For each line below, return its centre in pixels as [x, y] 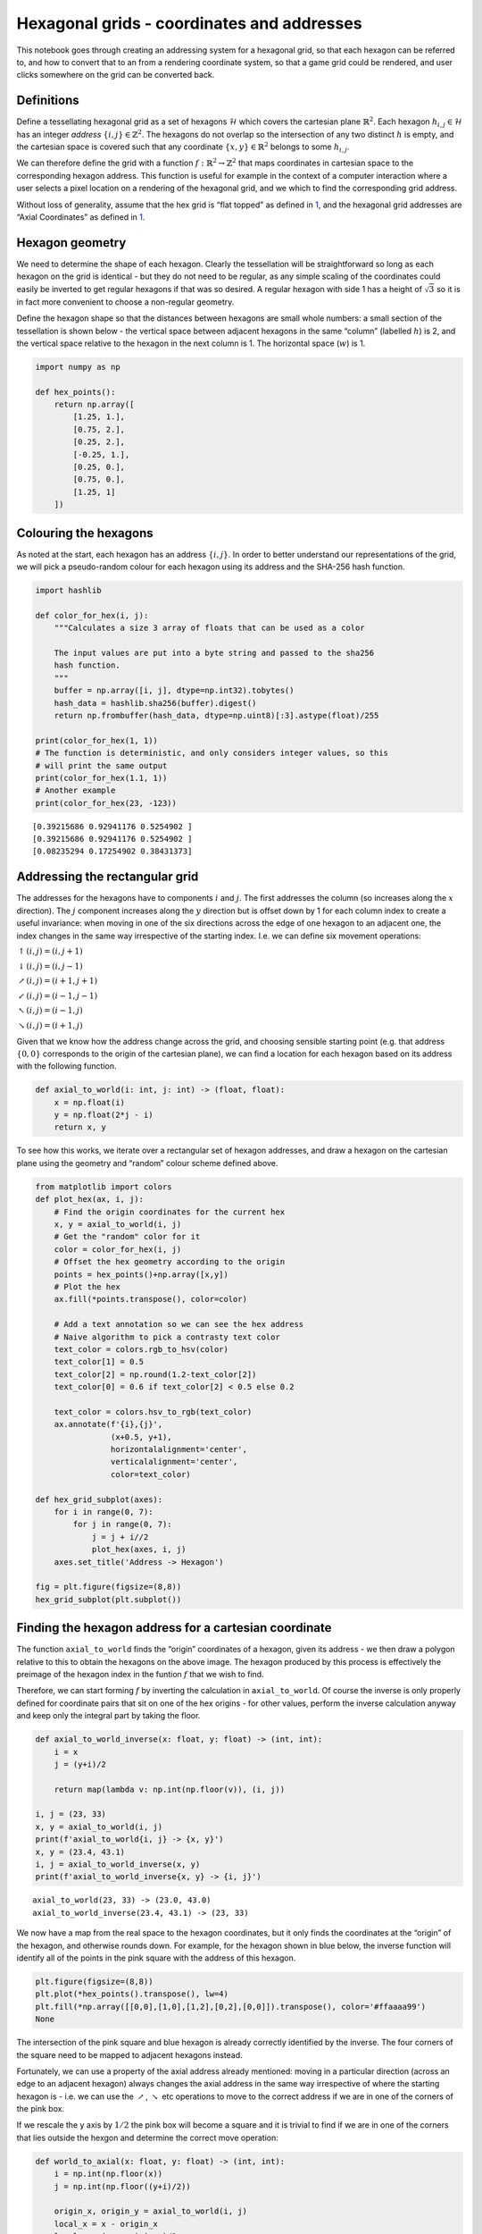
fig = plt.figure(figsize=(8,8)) [108, 1587]
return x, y [80, 1127]
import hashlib [68, 591]
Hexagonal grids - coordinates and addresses [189, 23]
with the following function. [66, 1066]
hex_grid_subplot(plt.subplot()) [108, 1599]
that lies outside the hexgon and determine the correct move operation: [147, 2137]
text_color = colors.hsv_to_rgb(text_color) [153, 1411]
